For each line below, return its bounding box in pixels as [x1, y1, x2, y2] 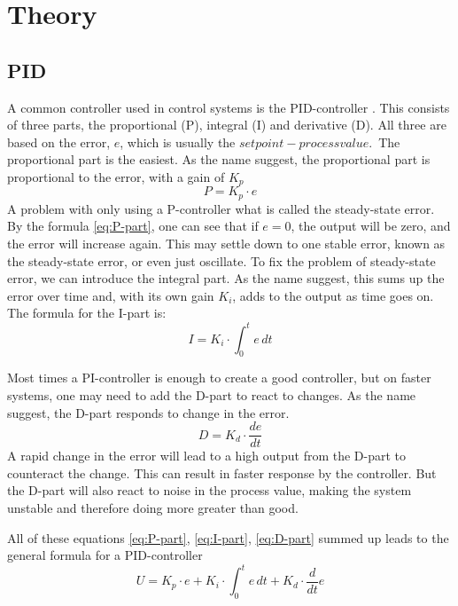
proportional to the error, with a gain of [7, 167, 225, 185]
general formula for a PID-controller [7, 546, 203, 564]
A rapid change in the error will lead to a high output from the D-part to [7, 446, 407, 465]
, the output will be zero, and [291, 216, 451, 235]
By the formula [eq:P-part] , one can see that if [7, 216, 259, 235]
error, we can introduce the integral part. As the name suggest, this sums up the [7, 269, 445, 287]
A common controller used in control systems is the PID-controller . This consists [7, 98, 450, 116]
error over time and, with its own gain [7, 286, 214, 304]
